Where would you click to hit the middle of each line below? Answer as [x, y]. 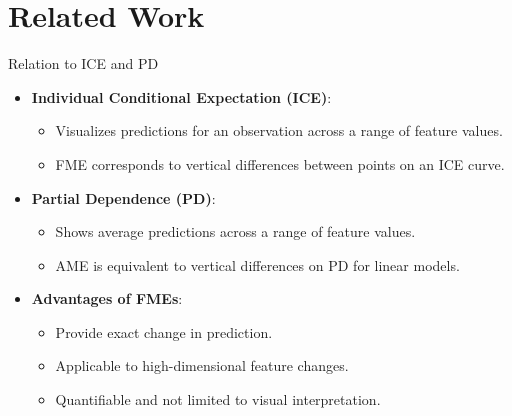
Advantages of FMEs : [107, 298]
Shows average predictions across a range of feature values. [235, 231]
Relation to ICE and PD [83, 63]
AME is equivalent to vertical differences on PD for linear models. [257, 264]
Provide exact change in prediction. [164, 331]
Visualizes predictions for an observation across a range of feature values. [279, 130]
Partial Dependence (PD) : [123, 197]
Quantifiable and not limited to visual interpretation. [218, 399]
